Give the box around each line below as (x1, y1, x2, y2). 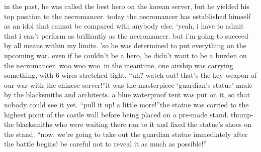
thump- (231, 109, 253, 119)
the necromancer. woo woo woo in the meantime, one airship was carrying (4, 60, 233, 70)
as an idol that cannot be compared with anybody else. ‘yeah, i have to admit (4, 21, 244, 31)
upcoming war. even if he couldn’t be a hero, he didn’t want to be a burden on (4, 50, 247, 60)
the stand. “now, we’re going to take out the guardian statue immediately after (4, 128, 248, 139)
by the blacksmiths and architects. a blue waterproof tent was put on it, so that (4, 89, 250, 100)
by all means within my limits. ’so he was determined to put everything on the (4, 40, 246, 51)
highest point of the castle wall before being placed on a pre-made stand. (4, 109, 229, 119)
